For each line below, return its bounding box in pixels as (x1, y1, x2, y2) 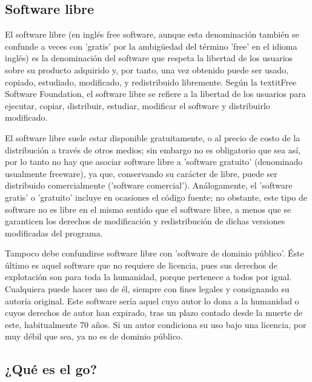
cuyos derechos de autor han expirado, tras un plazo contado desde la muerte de (5, 306, 303, 319)
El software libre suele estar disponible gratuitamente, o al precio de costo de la (5, 131, 300, 144)
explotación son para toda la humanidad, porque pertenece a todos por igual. (5, 270, 292, 283)
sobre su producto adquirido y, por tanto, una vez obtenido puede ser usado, (5, 63, 289, 76)
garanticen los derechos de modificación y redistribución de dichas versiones (5, 215, 285, 227)
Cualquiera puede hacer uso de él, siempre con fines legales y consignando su (5, 283, 290, 295)
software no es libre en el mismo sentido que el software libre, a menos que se (5, 203, 291, 215)
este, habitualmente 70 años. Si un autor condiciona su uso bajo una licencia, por (5, 318, 307, 330)
